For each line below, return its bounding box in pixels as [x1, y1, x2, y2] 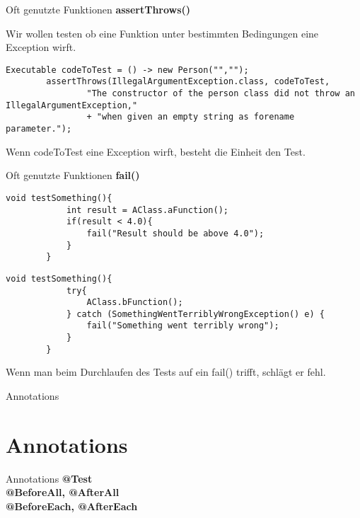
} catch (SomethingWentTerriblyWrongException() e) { [66, 309, 325, 319]
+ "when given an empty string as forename [86, 112, 295, 122]
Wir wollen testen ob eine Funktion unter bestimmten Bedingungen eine [6, 25, 319, 40]
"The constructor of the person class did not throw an [86, 88, 355, 99]
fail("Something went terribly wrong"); [86, 321, 279, 331]
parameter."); [6, 124, 72, 134]
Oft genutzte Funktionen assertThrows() [6, 2, 191, 16]
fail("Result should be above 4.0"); [86, 228, 265, 238]
